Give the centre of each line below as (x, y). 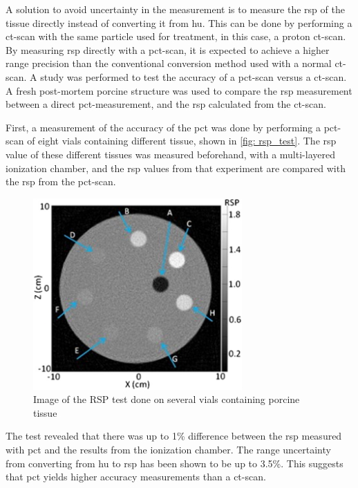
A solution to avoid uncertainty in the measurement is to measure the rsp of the (175, 9)
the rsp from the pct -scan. (61, 181)
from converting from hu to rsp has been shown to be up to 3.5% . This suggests (175, 463)
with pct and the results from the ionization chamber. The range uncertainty (168, 449)
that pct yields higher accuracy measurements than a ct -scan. (136, 477)
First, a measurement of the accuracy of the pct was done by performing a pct (172, 127)
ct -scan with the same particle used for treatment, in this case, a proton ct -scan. (176, 36)
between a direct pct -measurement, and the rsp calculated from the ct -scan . (166, 104)
